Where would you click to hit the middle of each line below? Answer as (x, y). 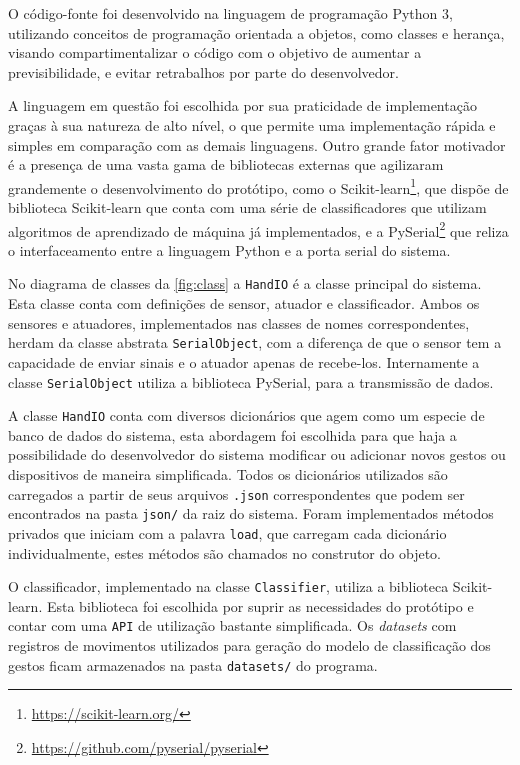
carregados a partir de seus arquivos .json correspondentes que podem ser (236, 493)
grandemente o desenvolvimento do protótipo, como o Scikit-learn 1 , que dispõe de (258, 186)
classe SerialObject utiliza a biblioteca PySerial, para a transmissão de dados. (251, 381)
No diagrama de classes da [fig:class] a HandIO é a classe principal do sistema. (245, 283)
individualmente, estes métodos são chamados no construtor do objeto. (224, 552)
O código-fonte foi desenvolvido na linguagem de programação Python (223, 13)
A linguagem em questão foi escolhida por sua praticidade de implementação (242, 105)
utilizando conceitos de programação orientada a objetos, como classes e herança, (256, 32)
